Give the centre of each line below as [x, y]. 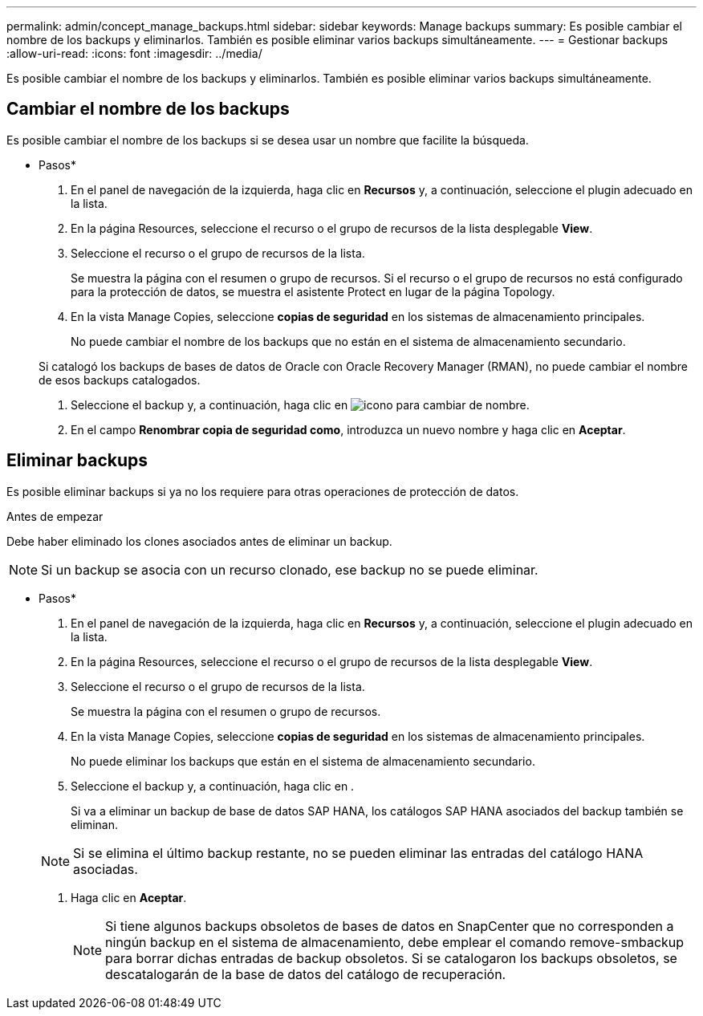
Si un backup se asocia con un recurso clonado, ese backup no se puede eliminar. [290, 569]
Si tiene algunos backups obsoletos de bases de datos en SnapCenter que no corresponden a [390, 926]
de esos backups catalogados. [120, 380]
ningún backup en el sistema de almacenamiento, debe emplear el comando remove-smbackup [395, 942]
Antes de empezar [55, 516]
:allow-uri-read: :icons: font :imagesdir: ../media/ [134, 53]
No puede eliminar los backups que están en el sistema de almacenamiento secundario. [303, 761]
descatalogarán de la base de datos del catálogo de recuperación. [306, 974]
